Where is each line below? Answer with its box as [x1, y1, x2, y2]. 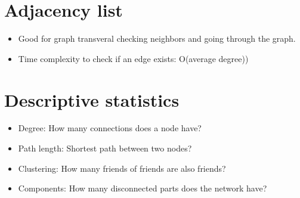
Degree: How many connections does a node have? [18, 122, 202, 134]
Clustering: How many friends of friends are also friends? [18, 162, 226, 174]
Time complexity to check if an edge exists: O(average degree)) [18, 52, 249, 64]
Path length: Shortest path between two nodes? [18, 142, 192, 154]
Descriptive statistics [4, 87, 180, 112]
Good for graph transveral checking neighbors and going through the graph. [18, 32, 296, 45]
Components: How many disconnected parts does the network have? [18, 182, 267, 194]
